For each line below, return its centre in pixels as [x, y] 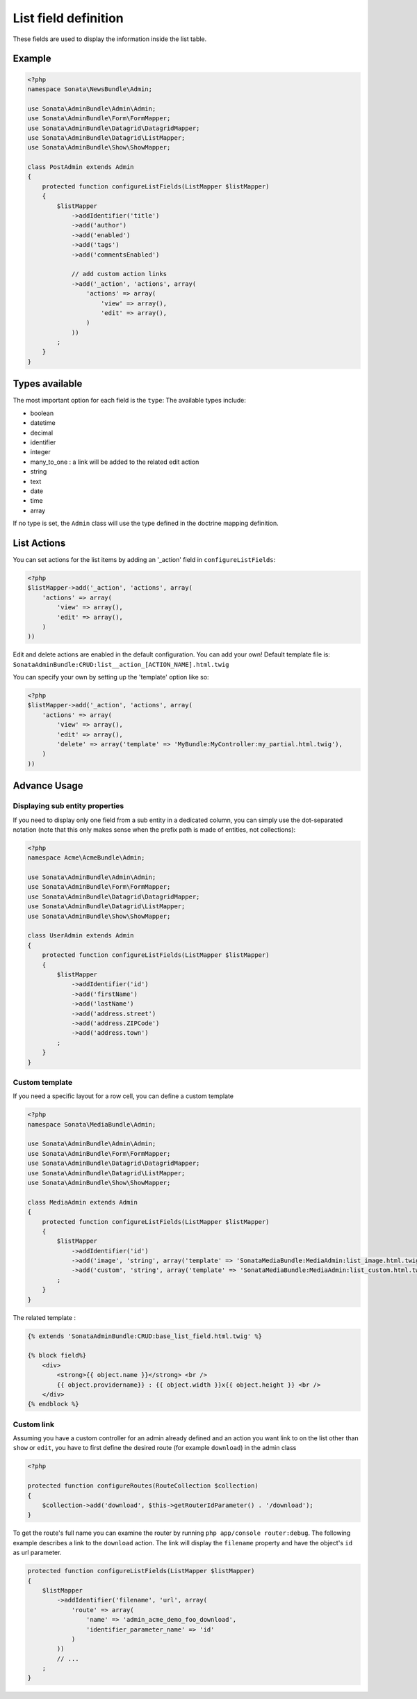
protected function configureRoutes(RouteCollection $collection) [143, 1486]
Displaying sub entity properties [68, 806]
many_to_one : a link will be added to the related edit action [115, 462]
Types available [48, 384]
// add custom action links [119, 274]
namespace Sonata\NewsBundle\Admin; [90, 89]
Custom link [34, 1424]
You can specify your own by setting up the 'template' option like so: [111, 677]
